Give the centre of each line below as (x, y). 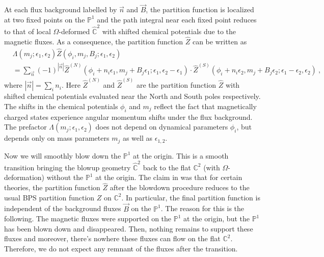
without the (65, 177)
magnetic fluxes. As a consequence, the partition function (94, 41)
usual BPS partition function (49, 197)
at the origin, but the (217, 219)
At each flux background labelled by (61, 9)
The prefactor (25, 127)
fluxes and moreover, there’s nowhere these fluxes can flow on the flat (112, 238)
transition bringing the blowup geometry (67, 167)
